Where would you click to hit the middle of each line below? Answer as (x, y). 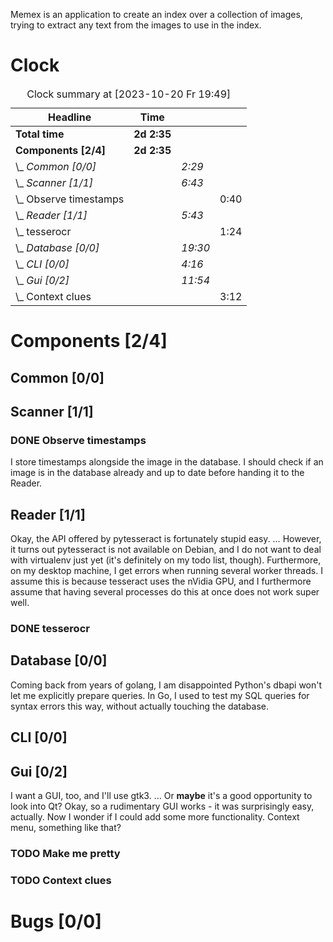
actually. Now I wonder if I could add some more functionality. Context (155, 816)
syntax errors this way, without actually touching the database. (139, 706)
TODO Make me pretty (65, 853)
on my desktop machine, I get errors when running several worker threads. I (166, 571)
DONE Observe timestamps (78, 440)
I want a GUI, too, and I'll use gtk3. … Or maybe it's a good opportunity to (161, 795)
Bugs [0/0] (56, 921)
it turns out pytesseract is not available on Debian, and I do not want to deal (166, 550)
